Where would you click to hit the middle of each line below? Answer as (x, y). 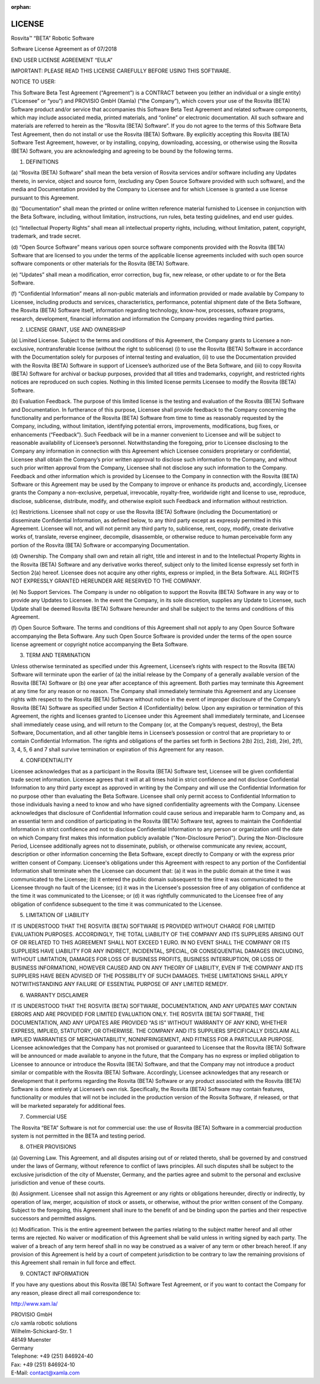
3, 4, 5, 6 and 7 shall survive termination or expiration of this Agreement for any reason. (118, 749)
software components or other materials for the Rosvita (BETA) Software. (100, 264)
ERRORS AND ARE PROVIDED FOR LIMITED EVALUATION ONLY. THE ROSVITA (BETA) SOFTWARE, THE (138, 1014)
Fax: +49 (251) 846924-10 (43, 1364)
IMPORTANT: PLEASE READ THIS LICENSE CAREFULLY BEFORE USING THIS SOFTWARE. (121, 71)
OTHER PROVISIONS (51, 1147)
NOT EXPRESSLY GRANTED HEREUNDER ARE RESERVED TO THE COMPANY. (106, 581)
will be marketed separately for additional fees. (68, 1105)
